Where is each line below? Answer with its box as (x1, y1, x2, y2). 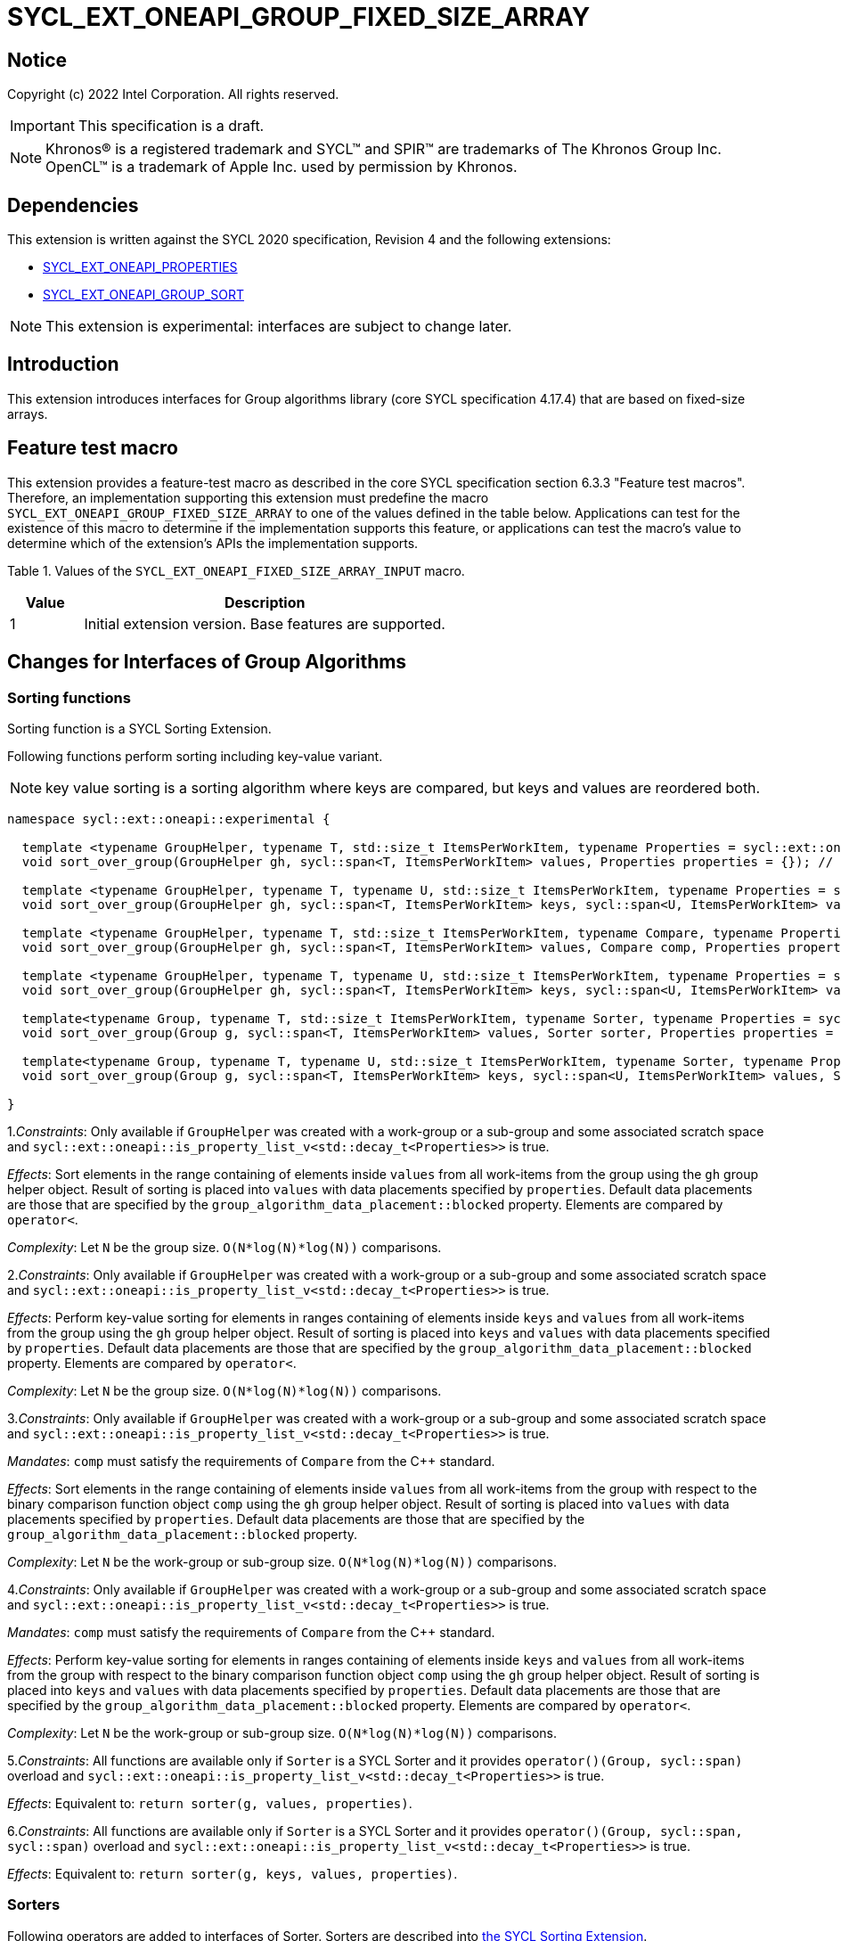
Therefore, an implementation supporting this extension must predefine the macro (7, 489, 489, 505)
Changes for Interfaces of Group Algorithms (7, 651, 407, 674)
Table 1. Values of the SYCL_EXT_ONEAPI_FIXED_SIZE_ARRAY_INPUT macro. (7, 562, 465, 578)
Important (10, 117, 75, 135)
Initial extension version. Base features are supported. (84, 614, 445, 633)
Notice (7, 48, 68, 71)
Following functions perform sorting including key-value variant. (7, 748, 383, 764)
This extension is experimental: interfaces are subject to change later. (45, 317, 512, 336)
